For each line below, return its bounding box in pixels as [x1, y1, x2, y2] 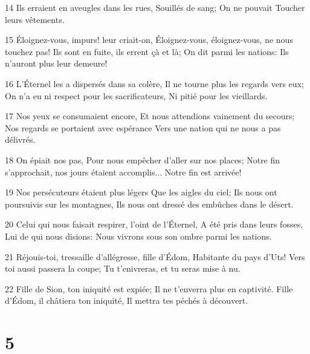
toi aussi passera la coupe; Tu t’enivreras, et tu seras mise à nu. [5, 262, 241, 275]
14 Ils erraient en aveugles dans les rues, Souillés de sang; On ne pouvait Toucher [5, 1, 305, 13]
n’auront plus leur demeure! [5, 57, 108, 70]
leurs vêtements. [5, 13, 65, 25]
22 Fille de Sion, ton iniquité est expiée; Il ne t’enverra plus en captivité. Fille [5, 282, 293, 295]
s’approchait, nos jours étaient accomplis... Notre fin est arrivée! [5, 165, 242, 178]
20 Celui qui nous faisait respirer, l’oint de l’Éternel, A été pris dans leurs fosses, [5, 218, 303, 231]
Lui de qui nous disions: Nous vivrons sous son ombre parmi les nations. [5, 229, 272, 242]
